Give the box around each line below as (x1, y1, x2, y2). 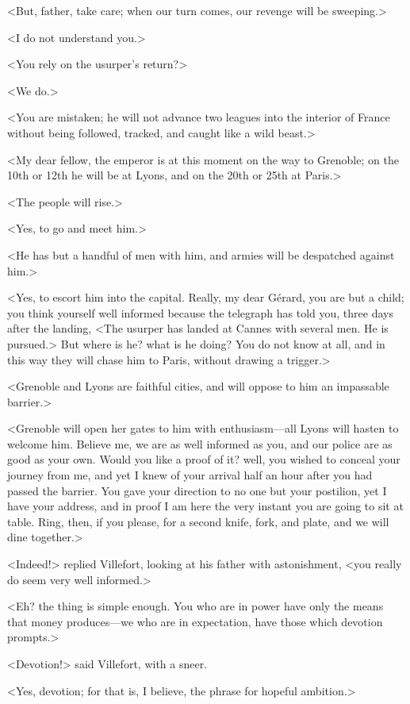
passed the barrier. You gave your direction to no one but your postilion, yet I (7, 482, 387, 498)
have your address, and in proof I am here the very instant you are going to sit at (7, 498, 404, 514)
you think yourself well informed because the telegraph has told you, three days (7, 304, 393, 321)
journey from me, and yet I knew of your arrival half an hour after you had (7, 467, 373, 483)
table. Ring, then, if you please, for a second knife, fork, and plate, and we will (7, 513, 389, 529)
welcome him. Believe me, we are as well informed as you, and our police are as (7, 435, 393, 452)
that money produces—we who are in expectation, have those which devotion (7, 613, 383, 629)
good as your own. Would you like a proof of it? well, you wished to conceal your (7, 451, 400, 467)
